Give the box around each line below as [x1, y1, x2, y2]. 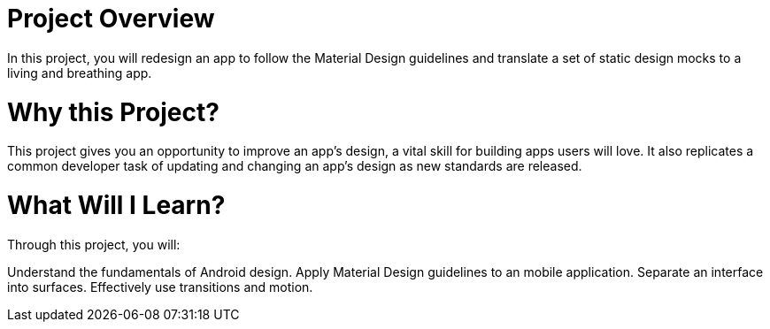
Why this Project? [7, 96, 219, 127]
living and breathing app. [7, 65, 152, 80]
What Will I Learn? [7, 190, 226, 220]
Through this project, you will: [7, 236, 181, 252]
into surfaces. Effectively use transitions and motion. [7, 279, 313, 295]
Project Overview [7, 4, 215, 34]
